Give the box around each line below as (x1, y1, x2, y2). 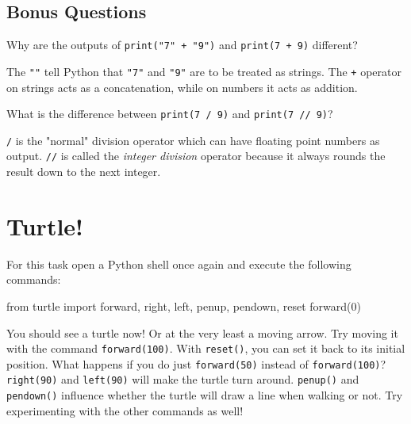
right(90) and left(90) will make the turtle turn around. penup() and (6, 371, 359, 388)
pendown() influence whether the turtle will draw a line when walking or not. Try (6, 387, 403, 403)
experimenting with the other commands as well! (6, 402, 244, 418)
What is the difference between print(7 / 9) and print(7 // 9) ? (6, 105, 333, 122)
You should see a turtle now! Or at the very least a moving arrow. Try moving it (6, 324, 398, 341)
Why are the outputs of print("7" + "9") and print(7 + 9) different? (6, 36, 358, 53)
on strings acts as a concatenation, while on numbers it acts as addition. (6, 78, 358, 95)
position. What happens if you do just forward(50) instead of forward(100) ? (6, 355, 386, 372)
